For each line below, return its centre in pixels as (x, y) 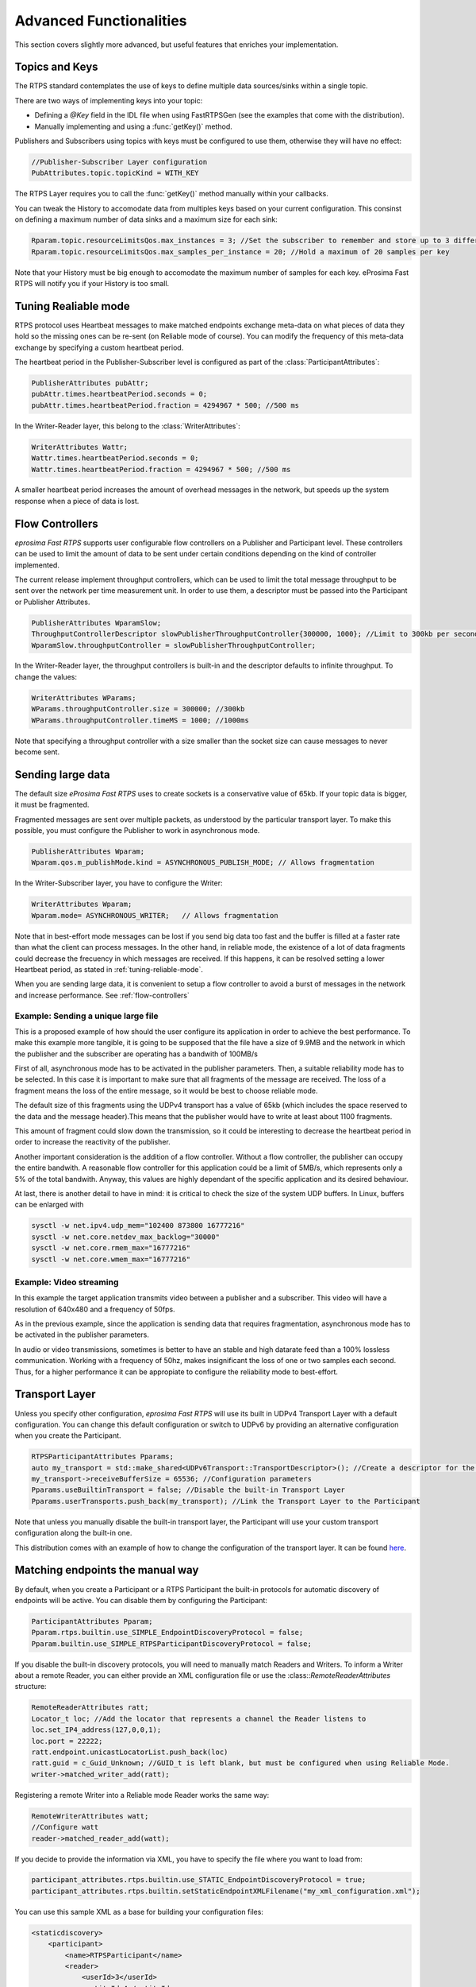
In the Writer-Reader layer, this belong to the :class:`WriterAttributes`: (128, 426)
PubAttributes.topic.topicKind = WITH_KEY (115, 173)
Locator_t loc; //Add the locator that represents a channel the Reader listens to (199, 1718)
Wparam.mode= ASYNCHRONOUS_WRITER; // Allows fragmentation (155, 915)
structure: (31, 1687)
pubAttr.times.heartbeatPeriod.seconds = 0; (119, 394)
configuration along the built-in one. (73, 1533)
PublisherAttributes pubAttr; (90, 383)
